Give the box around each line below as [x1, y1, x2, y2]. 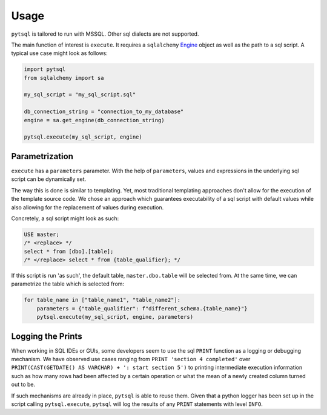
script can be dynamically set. [11, 175, 87, 183]
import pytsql [24, 66, 66, 73]
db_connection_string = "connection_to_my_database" [24, 108, 184, 115]
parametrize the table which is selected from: [11, 280, 124, 287]
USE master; [24, 230, 60, 238]
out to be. [11, 381, 36, 388]
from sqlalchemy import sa [24, 74, 104, 81]
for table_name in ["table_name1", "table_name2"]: [24, 296, 181, 304]
